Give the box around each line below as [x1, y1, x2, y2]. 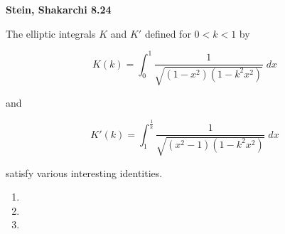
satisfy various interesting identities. [6, 165, 163, 180]
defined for [144, 26, 191, 41]
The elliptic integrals [6, 26, 96, 41]
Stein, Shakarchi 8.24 [6, 2, 112, 16]
